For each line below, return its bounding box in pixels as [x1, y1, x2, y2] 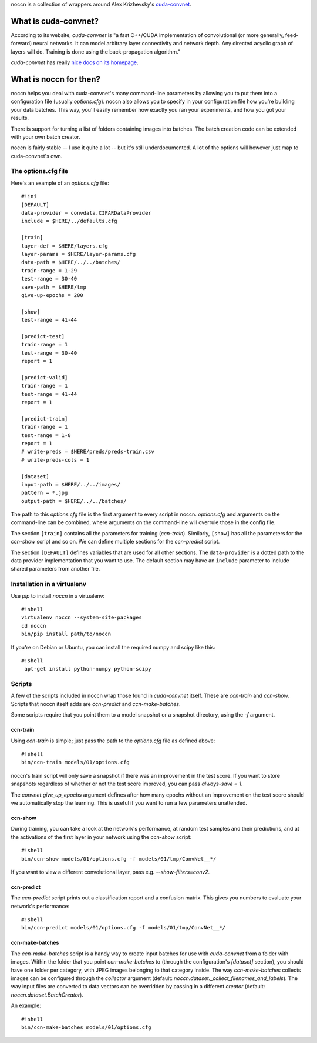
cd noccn [21, 622, 46, 629]
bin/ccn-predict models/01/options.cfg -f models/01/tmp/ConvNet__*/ [21, 924, 226, 931]
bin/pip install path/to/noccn [21, 631, 112, 638]
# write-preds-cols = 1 [21, 456, 90, 463]
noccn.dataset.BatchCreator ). [11, 991, 83, 998]
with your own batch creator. [11, 133, 80, 141]
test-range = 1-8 [21, 432, 71, 438]
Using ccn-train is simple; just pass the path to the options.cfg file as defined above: [11, 737, 215, 744]
